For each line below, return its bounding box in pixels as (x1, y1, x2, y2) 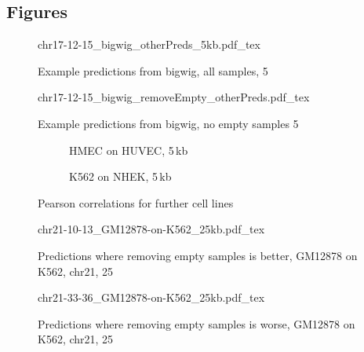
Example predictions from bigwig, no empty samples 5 (38, 115, 299, 131)
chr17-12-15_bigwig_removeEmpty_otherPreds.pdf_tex (38, 89, 310, 105)
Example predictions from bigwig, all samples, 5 (38, 62, 268, 79)
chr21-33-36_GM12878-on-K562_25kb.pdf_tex (38, 289, 265, 306)
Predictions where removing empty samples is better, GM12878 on (38, 247, 358, 263)
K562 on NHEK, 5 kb (69, 168, 172, 185)
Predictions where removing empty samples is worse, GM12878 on (38, 315, 355, 332)
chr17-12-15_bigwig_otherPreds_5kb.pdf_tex (38, 36, 260, 53)
